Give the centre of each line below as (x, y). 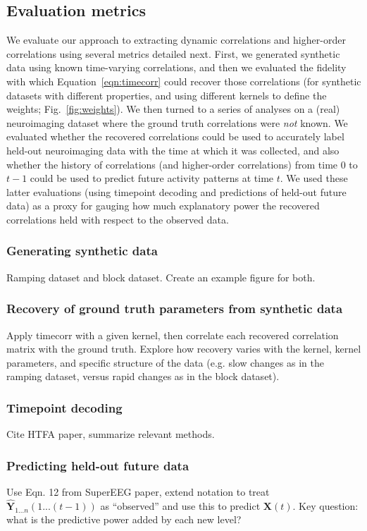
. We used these (314, 178)
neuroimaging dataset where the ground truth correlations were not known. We (177, 122)
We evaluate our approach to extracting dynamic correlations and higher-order (176, 40)
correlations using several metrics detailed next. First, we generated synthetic (173, 53)
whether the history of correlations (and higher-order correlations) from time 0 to (182, 164)
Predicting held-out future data (98, 465)
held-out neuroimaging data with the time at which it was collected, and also (173, 150)
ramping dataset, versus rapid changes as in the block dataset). (143, 376)
